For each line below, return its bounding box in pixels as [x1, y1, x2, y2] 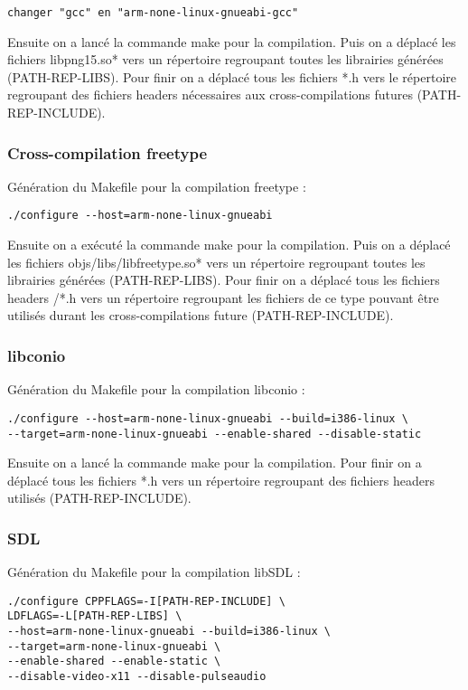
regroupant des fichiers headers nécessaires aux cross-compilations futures [7, 85, 414, 104]
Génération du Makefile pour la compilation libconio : [7, 380, 305, 399]
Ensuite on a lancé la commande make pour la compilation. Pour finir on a [7, 453, 422, 472]
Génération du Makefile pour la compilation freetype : [7, 176, 306, 195]
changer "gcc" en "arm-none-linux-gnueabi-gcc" [7, 6, 299, 19]
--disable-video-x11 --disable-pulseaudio [7, 670, 267, 684]
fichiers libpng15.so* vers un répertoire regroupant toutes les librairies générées [7, 50, 444, 69]
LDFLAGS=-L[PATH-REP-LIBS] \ [7, 610, 183, 623]
